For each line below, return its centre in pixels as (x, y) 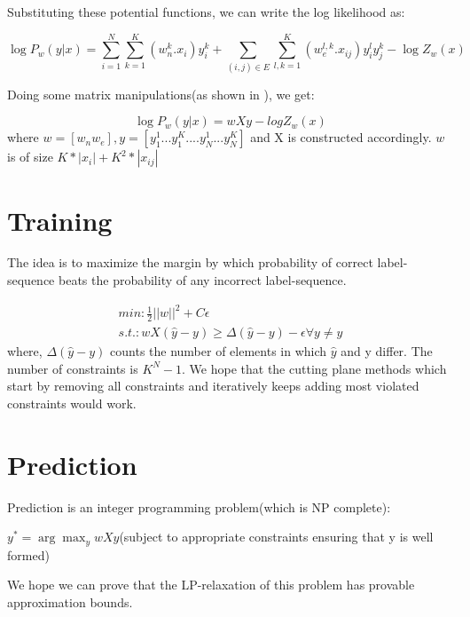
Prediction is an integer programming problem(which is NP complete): (199, 506)
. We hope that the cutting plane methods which (314, 368)
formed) (28, 554)
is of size (30, 157)
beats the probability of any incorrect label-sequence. (203, 280)
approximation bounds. (70, 601)
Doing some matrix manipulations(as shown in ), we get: (161, 94)
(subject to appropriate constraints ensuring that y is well (276, 537)
